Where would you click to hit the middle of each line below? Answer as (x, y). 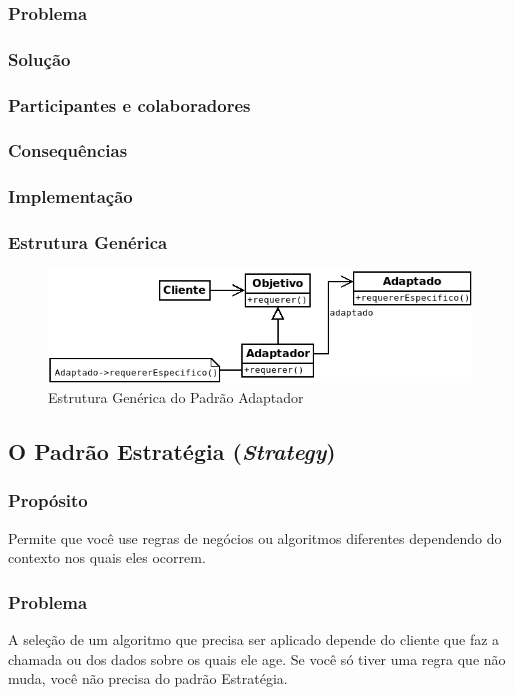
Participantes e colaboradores (129, 104)
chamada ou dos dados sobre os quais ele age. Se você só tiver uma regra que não (257, 658)
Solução (39, 58)
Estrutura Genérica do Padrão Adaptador (176, 397)
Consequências (68, 150)
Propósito (48, 500)
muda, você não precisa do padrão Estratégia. (148, 678)
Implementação (70, 196)
